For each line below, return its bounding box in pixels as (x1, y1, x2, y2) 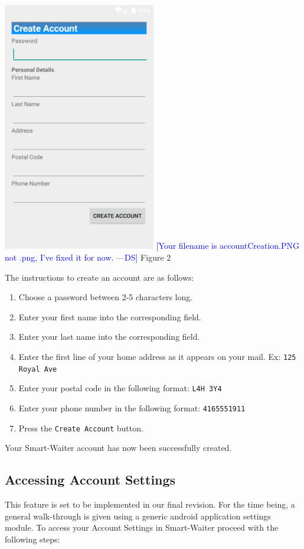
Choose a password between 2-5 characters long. (18, 291, 193, 303)
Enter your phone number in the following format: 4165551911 (18, 401, 246, 414)
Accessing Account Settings (5, 470, 176, 489)
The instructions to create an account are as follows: (5, 271, 194, 283)
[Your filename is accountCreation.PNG (156, 239, 300, 252)
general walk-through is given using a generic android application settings (5, 509, 271, 522)
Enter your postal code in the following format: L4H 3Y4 (18, 382, 222, 394)
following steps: (5, 532, 60, 545)
